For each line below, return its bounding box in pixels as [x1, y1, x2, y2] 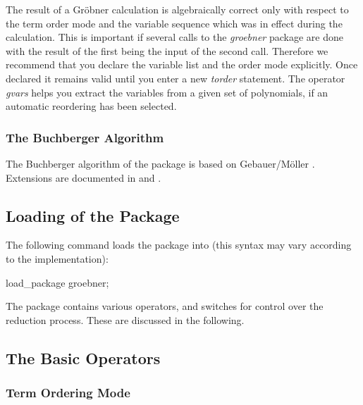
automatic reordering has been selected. [6, 99, 177, 113]
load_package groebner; [6, 275, 109, 289]
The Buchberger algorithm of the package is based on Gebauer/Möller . [6, 156, 315, 170]
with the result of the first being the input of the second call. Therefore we [6, 43, 328, 58]
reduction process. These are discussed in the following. [6, 312, 245, 327]
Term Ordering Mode [6, 384, 130, 401]
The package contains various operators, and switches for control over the [6, 299, 324, 313]
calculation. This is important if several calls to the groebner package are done [6, 30, 343, 44]
